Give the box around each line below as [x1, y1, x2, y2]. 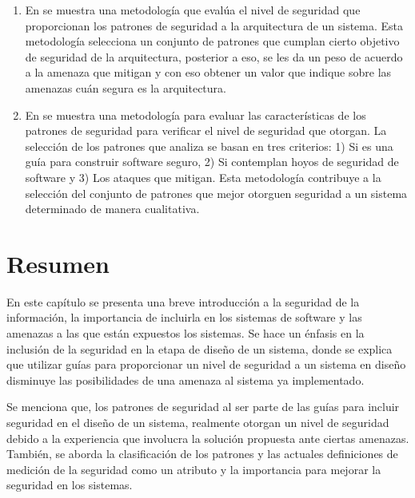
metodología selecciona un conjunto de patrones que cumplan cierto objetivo [25, 33, 400, 49]
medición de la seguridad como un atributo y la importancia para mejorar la [6, 460, 381, 477]
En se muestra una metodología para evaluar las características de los [25, 106, 366, 123]
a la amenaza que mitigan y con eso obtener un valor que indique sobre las [25, 64, 392, 81]
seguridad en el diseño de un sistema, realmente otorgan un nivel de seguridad [6, 414, 389, 430]
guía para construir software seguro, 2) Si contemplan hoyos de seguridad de [25, 153, 399, 170]
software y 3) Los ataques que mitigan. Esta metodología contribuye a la [25, 168, 381, 185]
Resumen [6, 247, 110, 279]
